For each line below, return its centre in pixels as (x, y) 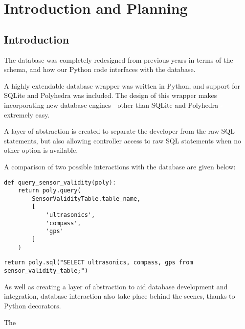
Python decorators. (33, 305)
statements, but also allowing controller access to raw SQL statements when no (122, 140)
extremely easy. (27, 114)
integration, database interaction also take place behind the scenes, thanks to (120, 296)
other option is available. (41, 150)
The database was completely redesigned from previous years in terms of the (119, 59)
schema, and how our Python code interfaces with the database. (100, 69)
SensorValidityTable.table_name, (86, 199)
